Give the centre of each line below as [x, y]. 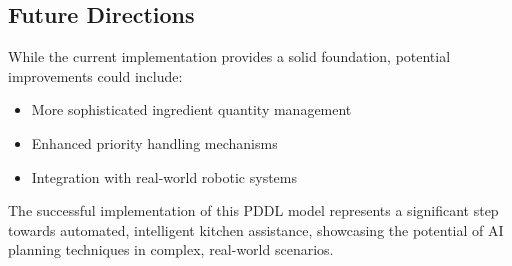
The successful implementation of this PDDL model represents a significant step [253, 210]
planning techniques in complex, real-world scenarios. [171, 249]
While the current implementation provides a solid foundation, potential [229, 56]
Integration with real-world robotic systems [164, 176]
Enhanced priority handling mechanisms [154, 142]
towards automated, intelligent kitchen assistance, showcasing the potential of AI [256, 229]
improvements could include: [95, 75]
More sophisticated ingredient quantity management [191, 109]
